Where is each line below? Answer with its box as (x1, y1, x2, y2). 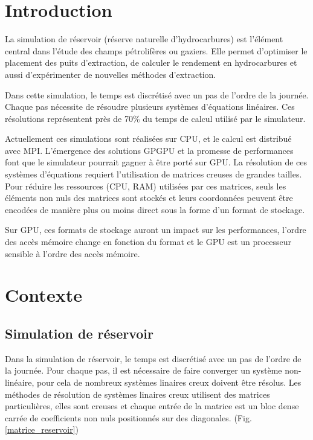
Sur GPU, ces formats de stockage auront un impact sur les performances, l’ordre (5, 223, 306, 236)
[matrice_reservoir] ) (5, 423, 79, 436)
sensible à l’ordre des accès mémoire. (5, 247, 140, 260)
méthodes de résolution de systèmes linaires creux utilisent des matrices (5, 387, 270, 400)
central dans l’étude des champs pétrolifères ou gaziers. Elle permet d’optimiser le (5, 44, 308, 57)
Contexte (5, 282, 82, 307)
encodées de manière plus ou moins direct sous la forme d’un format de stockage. (5, 203, 305, 215)
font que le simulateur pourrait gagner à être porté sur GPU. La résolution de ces (5, 156, 308, 168)
